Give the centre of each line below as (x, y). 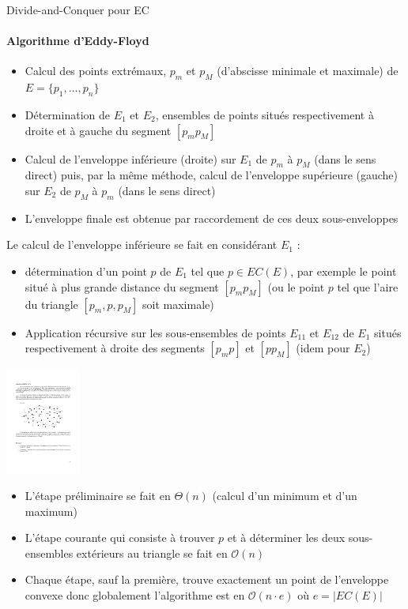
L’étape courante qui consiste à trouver (120, 538)
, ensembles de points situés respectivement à (264, 114)
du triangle (51, 304)
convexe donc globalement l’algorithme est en (135, 594)
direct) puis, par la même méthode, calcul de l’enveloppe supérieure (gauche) (212, 175)
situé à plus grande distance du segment (122, 286)
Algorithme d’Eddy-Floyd (78, 41)
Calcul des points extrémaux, (96, 71)
